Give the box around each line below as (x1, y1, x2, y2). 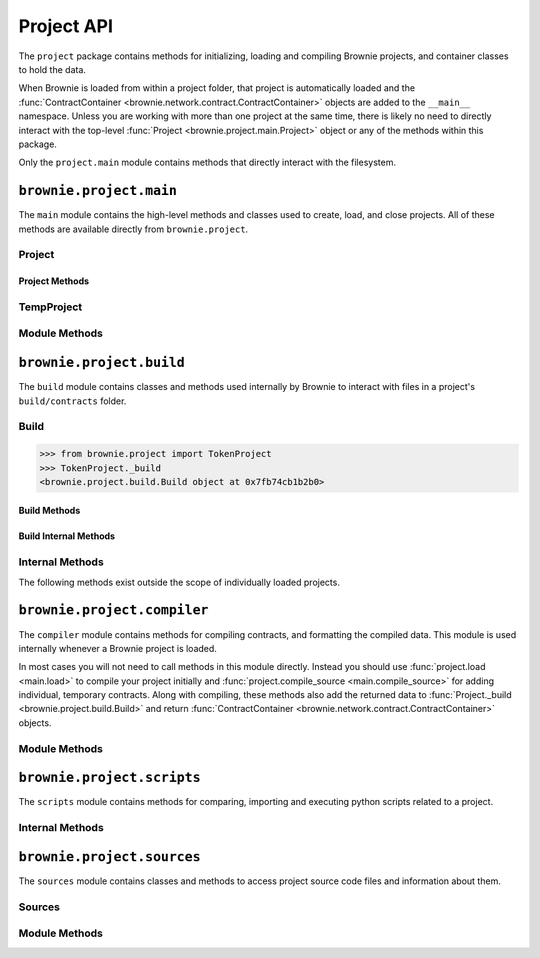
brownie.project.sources (18, 848, 201, 865)
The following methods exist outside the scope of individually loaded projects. (18, 576, 340, 588)
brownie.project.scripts (18, 770, 201, 786)
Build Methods (18, 505, 81, 517)
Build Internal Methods (18, 530, 115, 542)
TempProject (18, 300, 83, 314)
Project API (18, 15, 114, 37)
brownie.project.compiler (18, 602, 209, 619)
